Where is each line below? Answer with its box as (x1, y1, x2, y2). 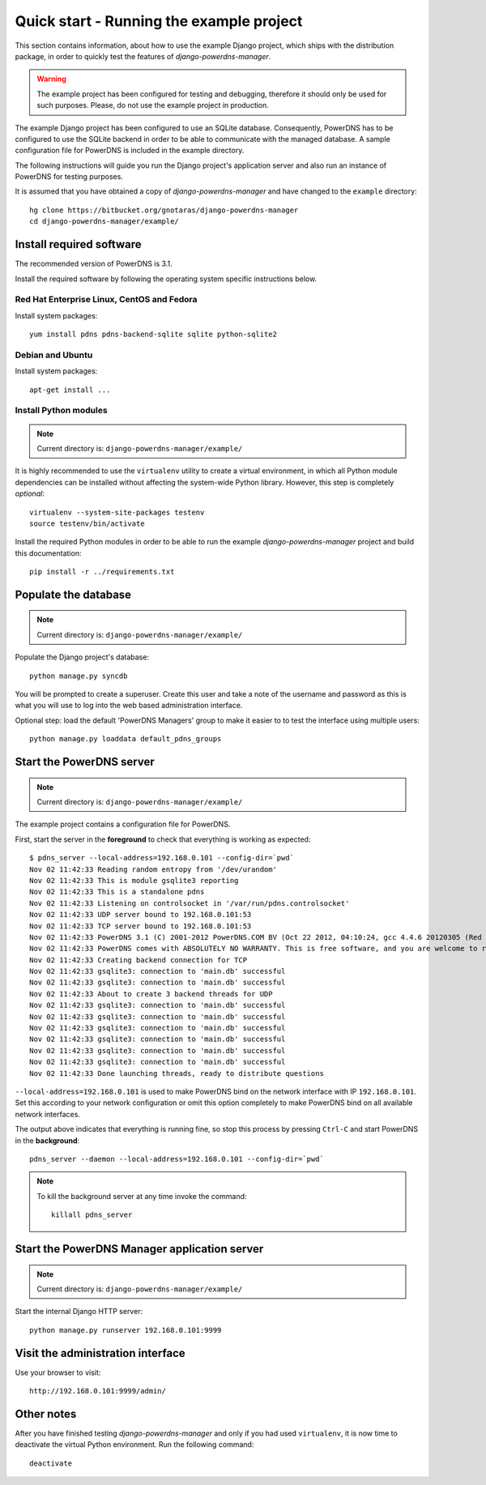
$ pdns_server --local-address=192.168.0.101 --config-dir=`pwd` (29, 853, 295, 863)
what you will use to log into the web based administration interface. (15, 701, 243, 710)
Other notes (15, 1406, 77, 1421)
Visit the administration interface (15, 1346, 185, 1360)
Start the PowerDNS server (15, 755, 155, 769)
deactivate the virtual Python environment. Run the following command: (15, 1440, 254, 1449)
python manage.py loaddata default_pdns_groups (29, 734, 222, 744)
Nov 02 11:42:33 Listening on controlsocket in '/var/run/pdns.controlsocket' (29, 898, 350, 907)
